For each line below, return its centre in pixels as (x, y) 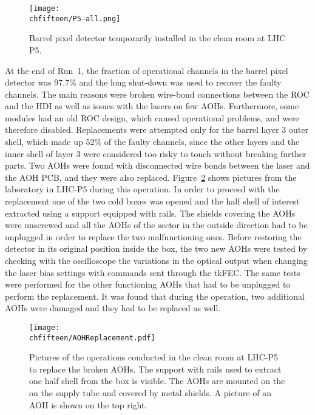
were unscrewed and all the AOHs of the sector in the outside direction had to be (156, 225)
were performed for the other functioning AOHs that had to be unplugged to (148, 284)
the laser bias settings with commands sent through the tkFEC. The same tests (153, 272)
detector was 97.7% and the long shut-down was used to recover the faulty (143, 82)
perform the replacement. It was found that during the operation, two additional (155, 296)
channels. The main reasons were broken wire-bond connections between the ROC (157, 94)
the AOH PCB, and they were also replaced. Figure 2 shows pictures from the (151, 177)
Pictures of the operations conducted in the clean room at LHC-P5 (154, 357)
